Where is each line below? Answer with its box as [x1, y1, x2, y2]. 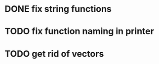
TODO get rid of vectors [4, 48, 104, 59]
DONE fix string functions [4, 3, 112, 15]
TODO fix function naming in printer [4, 26, 154, 37]
